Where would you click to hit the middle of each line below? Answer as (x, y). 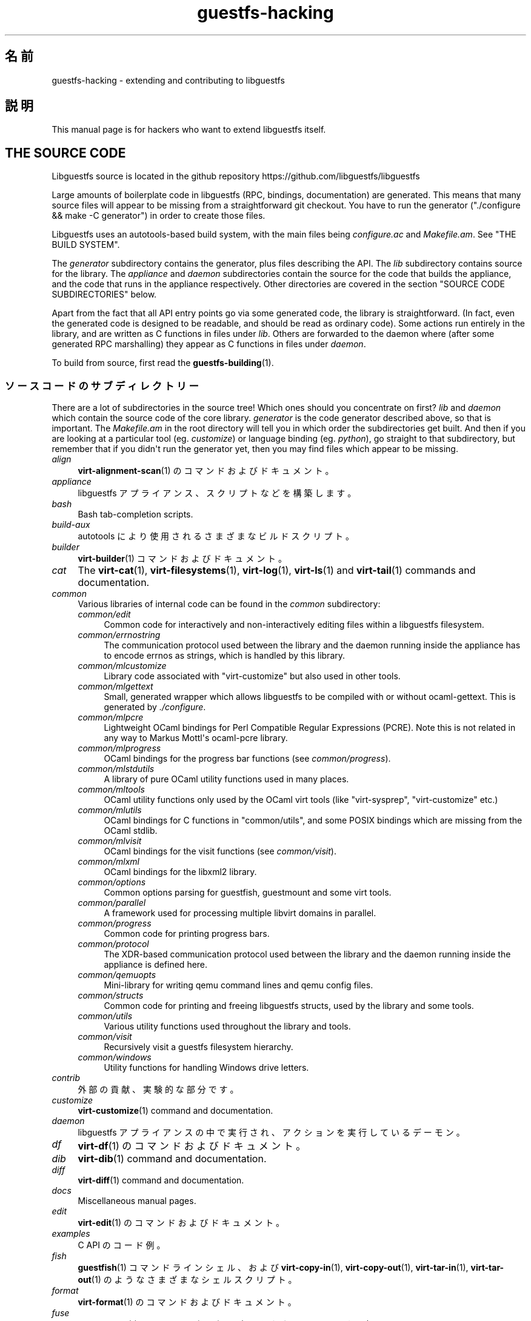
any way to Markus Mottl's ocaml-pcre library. (196, 738)
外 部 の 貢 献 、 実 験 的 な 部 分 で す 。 (158, 1090)
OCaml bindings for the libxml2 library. (180, 872)
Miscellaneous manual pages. (137, 1201)
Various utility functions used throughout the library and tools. (227, 1027)
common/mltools (111, 790)
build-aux (71, 525)
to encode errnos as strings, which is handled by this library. (225, 656)
